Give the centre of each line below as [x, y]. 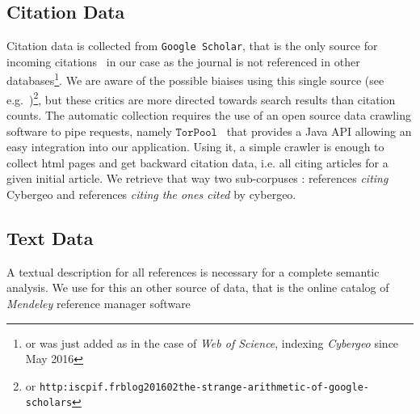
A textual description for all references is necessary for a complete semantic [193, 271]
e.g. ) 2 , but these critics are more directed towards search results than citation [201, 98]
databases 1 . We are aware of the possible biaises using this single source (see [195, 79]
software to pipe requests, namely [89, 131]
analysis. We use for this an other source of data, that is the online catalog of [198, 287]
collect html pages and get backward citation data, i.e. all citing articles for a [197, 162]
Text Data [50, 237]
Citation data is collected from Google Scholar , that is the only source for [192, 46]
